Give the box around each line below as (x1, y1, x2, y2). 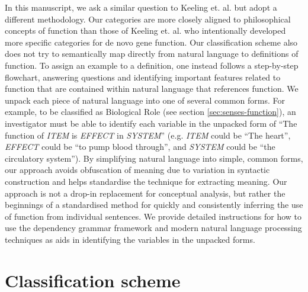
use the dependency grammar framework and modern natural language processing (5, 222, 302, 234)
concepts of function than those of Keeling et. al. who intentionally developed (5, 24, 286, 37)
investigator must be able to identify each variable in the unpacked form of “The (5, 117, 297, 129)
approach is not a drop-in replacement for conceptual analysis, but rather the (5, 187, 285, 199)
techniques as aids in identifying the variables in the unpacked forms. (5, 233, 255, 245)
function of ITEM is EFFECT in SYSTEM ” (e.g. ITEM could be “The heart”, (5, 129, 291, 141)
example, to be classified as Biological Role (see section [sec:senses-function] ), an (5, 105, 296, 118)
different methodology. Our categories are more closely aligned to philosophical (5, 12, 291, 25)
